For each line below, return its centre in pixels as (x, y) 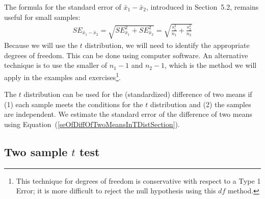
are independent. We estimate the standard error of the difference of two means (128, 114)
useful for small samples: (42, 17)
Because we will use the (41, 45)
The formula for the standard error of (63, 7)
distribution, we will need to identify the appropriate (167, 45)
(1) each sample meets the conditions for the (74, 104)
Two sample (36, 151)
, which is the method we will (211, 65)
